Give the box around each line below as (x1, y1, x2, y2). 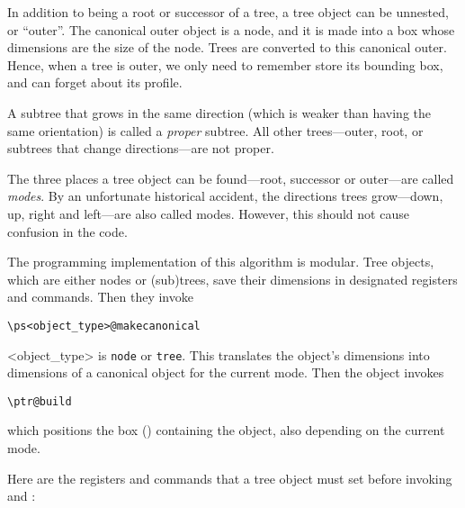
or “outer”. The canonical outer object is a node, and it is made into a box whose (7, 20, 455, 39)
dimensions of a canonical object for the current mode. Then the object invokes (7, 363, 444, 382)
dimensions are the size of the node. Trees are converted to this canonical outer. (7, 38, 447, 57)
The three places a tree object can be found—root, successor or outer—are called (7, 168, 454, 187)
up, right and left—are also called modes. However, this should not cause (7, 204, 409, 222)
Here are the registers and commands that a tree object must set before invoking (7, 468, 452, 487)
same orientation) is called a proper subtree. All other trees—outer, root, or (7, 121, 424, 140)
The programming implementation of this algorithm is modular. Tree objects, (7, 252, 434, 271)
